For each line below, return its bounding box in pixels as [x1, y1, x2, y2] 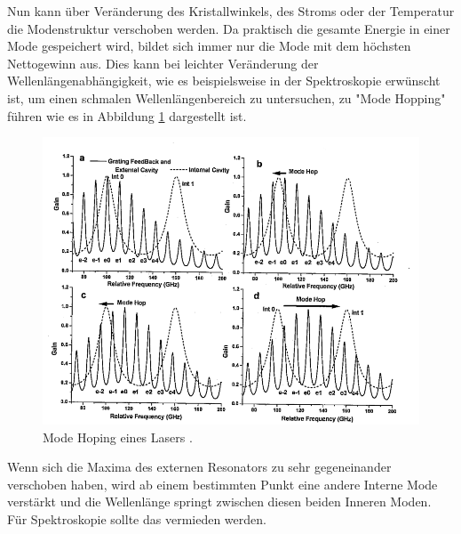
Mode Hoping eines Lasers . [43, 427, 193, 446]
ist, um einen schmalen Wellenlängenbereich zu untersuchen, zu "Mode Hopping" [7, 88, 446, 107]
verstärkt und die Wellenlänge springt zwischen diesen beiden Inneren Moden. [7, 492, 432, 511]
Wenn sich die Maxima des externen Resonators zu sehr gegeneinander [7, 457, 392, 476]
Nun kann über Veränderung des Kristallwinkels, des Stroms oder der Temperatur [7, 2, 455, 20]
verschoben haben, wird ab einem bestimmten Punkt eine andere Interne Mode [7, 474, 438, 493]
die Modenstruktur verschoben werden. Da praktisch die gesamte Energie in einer [7, 19, 450, 37]
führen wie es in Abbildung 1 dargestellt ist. [7, 106, 247, 125]
